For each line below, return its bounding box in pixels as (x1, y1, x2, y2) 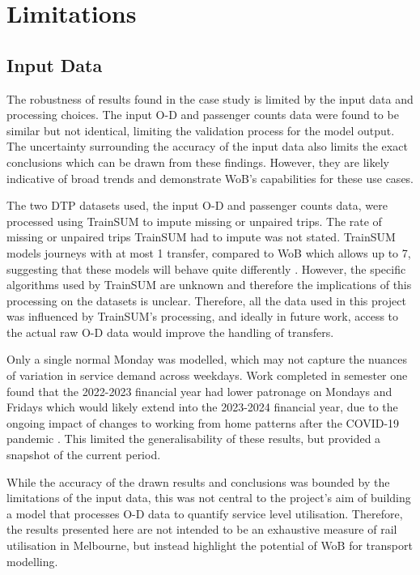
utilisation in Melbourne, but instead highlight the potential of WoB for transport (6, 537, 413, 554)
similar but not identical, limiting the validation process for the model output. (6, 121, 395, 138)
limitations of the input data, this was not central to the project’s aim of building (6, 489, 411, 506)
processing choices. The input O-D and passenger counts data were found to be (6, 106, 399, 123)
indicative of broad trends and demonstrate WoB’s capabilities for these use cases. (6, 169, 414, 186)
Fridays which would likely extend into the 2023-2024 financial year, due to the (6, 398, 398, 415)
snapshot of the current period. (6, 446, 161, 463)
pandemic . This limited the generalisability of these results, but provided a (6, 430, 381, 447)
